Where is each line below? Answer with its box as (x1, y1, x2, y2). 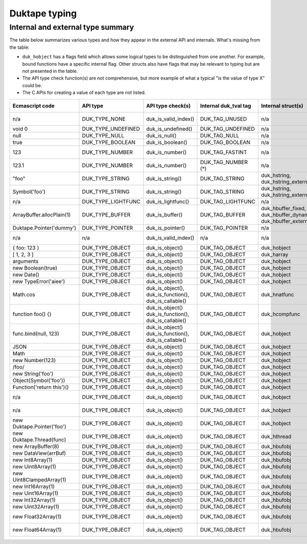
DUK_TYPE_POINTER (82, 224, 133, 231)
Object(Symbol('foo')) (12, 377, 65, 384)
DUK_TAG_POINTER (200, 224, 248, 231)
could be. (22, 82, 42, 88)
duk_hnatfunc (261, 291, 294, 298)
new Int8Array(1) (12, 456, 53, 464)
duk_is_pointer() (146, 224, 185, 231)
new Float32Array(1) (12, 513, 62, 520)
